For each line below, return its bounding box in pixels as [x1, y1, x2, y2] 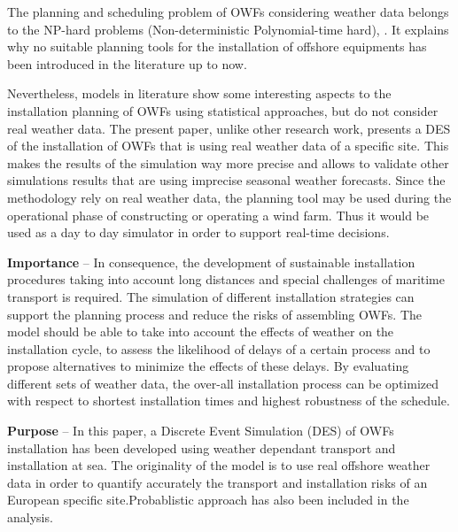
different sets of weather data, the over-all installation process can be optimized [7, 374, 439, 392]
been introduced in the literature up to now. [7, 54, 247, 73]
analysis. [7, 508, 53, 527]
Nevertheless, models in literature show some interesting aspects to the [7, 84, 392, 103]
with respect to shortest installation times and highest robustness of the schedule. [7, 391, 450, 410]
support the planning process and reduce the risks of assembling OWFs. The [7, 305, 423, 323]
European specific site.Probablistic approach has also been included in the [7, 490, 409, 509]
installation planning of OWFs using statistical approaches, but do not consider [7, 101, 439, 120]
